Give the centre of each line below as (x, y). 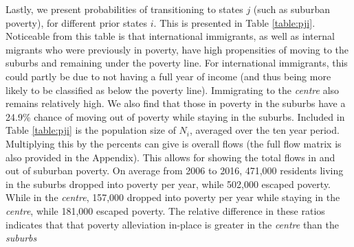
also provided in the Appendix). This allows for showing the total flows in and (170, 157)
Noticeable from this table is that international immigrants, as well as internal (170, 36)
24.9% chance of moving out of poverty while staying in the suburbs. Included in (175, 116)
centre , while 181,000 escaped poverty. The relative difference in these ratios (165, 210)
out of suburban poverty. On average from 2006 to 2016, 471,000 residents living (175, 170)
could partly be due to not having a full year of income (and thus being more (168, 76)
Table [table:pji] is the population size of (91, 130)
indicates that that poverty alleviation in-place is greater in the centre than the (173, 224)
